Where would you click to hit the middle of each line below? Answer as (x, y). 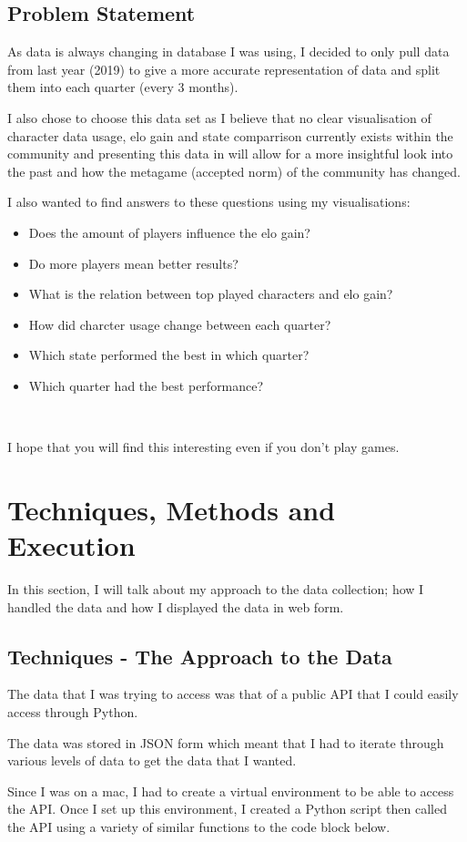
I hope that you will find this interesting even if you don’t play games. (203, 447)
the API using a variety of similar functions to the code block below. (199, 826)
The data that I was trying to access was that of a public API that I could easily (233, 694)
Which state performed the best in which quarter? (169, 355)
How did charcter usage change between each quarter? (180, 324)
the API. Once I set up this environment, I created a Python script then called (227, 809)
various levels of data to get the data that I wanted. (152, 760)
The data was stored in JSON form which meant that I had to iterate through (226, 742)
